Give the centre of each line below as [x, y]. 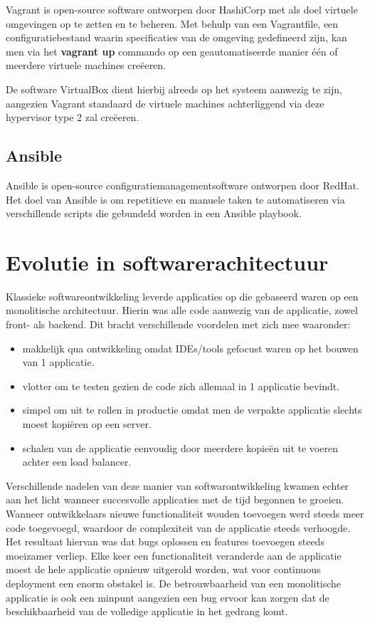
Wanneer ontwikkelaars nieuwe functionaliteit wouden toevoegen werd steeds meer [185, 513]
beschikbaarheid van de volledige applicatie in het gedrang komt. [147, 611]
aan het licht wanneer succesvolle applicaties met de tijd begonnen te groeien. [175, 499]
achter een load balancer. [77, 462]
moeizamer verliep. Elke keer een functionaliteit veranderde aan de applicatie [174, 555]
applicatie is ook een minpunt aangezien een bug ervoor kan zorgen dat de [168, 597]
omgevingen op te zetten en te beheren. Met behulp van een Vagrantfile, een [172, 23]
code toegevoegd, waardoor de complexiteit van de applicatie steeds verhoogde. [178, 527]
